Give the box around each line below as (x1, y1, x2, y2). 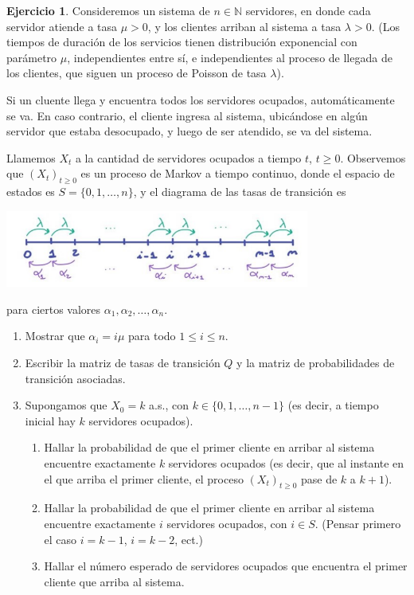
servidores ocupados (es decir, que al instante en (168, 455, 404, 472)
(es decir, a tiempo (287, 397, 379, 413)
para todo (128, 327, 176, 344)
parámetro (6, 49, 57, 65)
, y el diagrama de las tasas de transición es (133, 183, 346, 200)
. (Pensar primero (314, 515, 401, 531)
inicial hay (25, 412, 76, 429)
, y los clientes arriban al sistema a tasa (147, 18, 342, 34)
